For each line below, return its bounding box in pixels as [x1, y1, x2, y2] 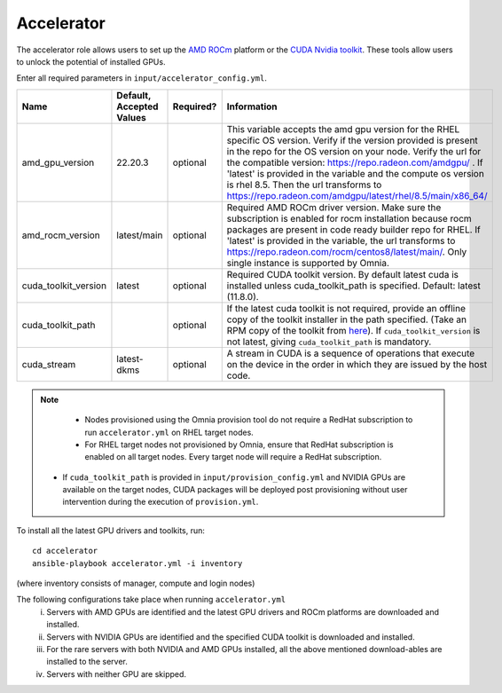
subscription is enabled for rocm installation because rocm [226, 212, 472, 224]
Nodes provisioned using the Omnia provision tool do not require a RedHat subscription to [84, 414, 413, 425]
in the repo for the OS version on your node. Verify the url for [226, 145, 482, 157]
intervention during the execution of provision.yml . [62, 497, 259, 508]
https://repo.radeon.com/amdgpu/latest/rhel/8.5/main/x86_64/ [226, 189, 488, 201]
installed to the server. [46, 657, 128, 667]
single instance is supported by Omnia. [226, 256, 390, 269]
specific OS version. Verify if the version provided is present [226, 134, 478, 146]
